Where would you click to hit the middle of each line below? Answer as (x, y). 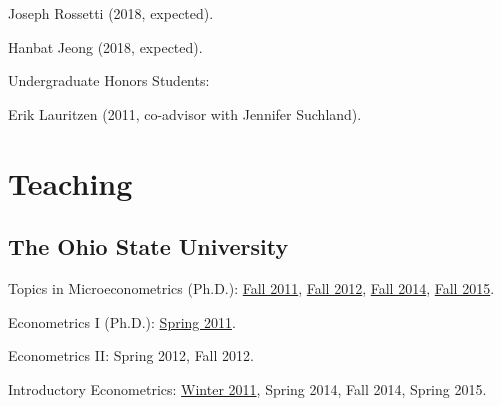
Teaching (70, 182)
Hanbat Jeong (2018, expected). (105, 46)
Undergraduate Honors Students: (109, 80)
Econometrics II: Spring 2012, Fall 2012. (131, 355)
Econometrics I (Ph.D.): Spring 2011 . (122, 321)
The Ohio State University (148, 246)
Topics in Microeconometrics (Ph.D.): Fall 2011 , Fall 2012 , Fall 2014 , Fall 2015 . (251, 287)
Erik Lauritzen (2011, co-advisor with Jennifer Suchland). (185, 113)
